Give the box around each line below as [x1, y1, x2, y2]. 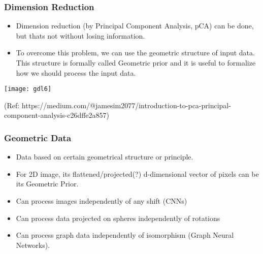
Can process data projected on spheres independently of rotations [16, 212, 220, 223]
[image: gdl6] [4, 85, 52, 93]
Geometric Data [4, 131, 72, 144]
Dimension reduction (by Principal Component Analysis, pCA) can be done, [16, 20, 254, 31]
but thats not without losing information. [16, 30, 145, 41]
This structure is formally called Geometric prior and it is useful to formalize [16, 57, 256, 68]
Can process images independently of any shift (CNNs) [16, 196, 187, 206]
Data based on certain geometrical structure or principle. [16, 151, 193, 162]
